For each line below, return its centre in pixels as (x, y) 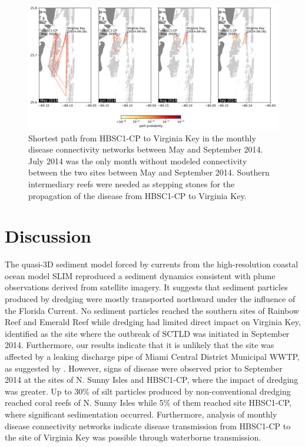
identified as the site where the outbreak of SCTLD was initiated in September (147, 333)
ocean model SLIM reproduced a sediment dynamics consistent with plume (140, 275)
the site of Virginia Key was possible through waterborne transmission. (133, 437)
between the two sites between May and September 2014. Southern (149, 172)
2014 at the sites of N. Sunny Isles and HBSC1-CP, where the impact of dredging (152, 380)
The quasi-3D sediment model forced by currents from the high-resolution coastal (152, 264)
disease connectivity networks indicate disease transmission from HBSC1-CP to (148, 426)
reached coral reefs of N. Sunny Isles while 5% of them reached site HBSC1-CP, (148, 403)
